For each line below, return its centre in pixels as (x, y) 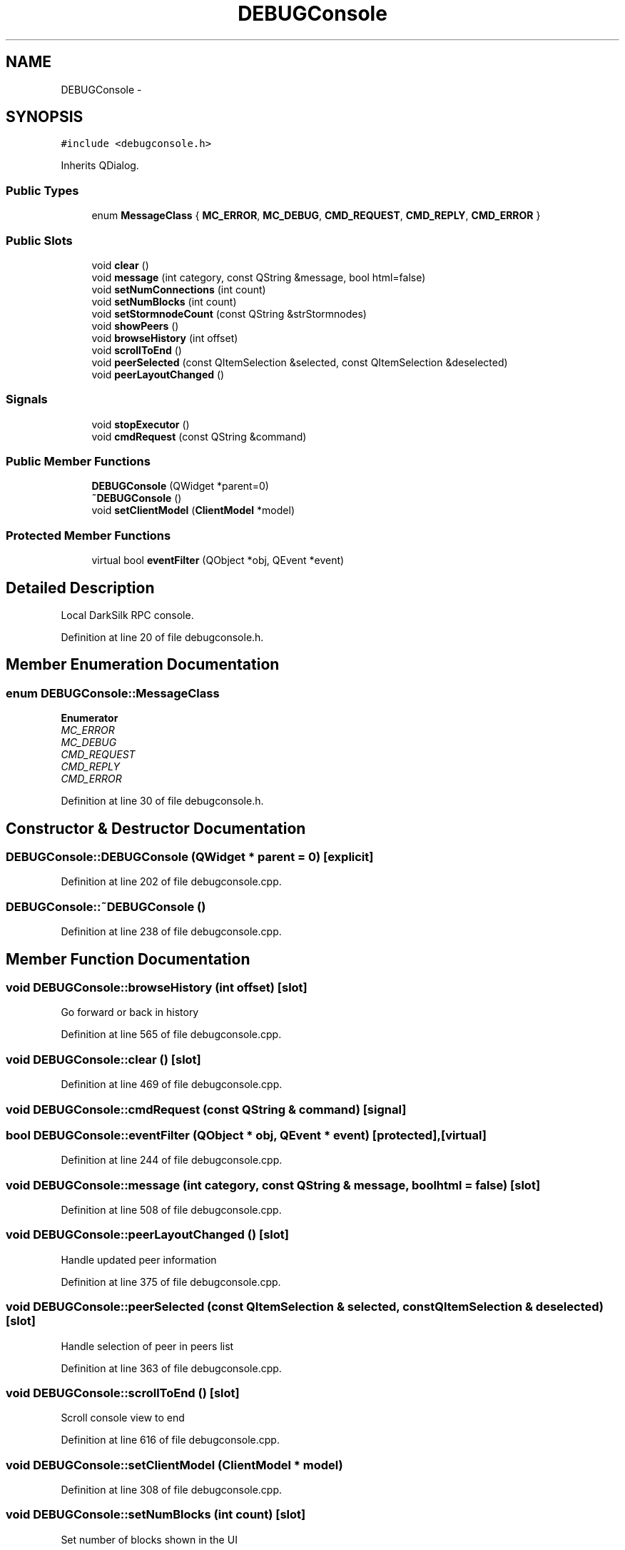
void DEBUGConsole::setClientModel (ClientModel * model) (174, 1465)
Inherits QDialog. (100, 166)
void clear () (120, 265)
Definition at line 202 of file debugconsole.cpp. (171, 882)
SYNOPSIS (45, 117)
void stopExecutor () (141, 424)
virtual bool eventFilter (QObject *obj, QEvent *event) (218, 560)
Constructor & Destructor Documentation (156, 828)
